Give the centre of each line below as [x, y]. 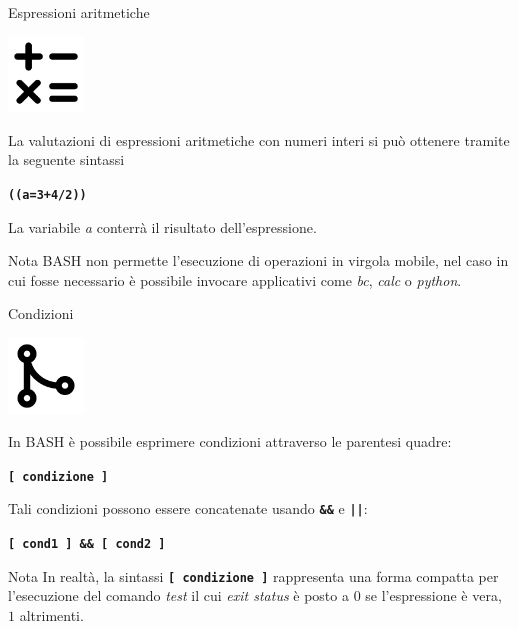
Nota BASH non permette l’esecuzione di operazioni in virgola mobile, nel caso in [258, 260]
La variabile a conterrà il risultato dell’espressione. [162, 226]
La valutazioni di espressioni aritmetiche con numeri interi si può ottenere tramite [259, 139]
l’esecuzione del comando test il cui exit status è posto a [178, 595]
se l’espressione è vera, [433, 595]
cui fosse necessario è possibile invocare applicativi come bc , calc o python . [235, 279]
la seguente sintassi [66, 159]
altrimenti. [51, 614]
